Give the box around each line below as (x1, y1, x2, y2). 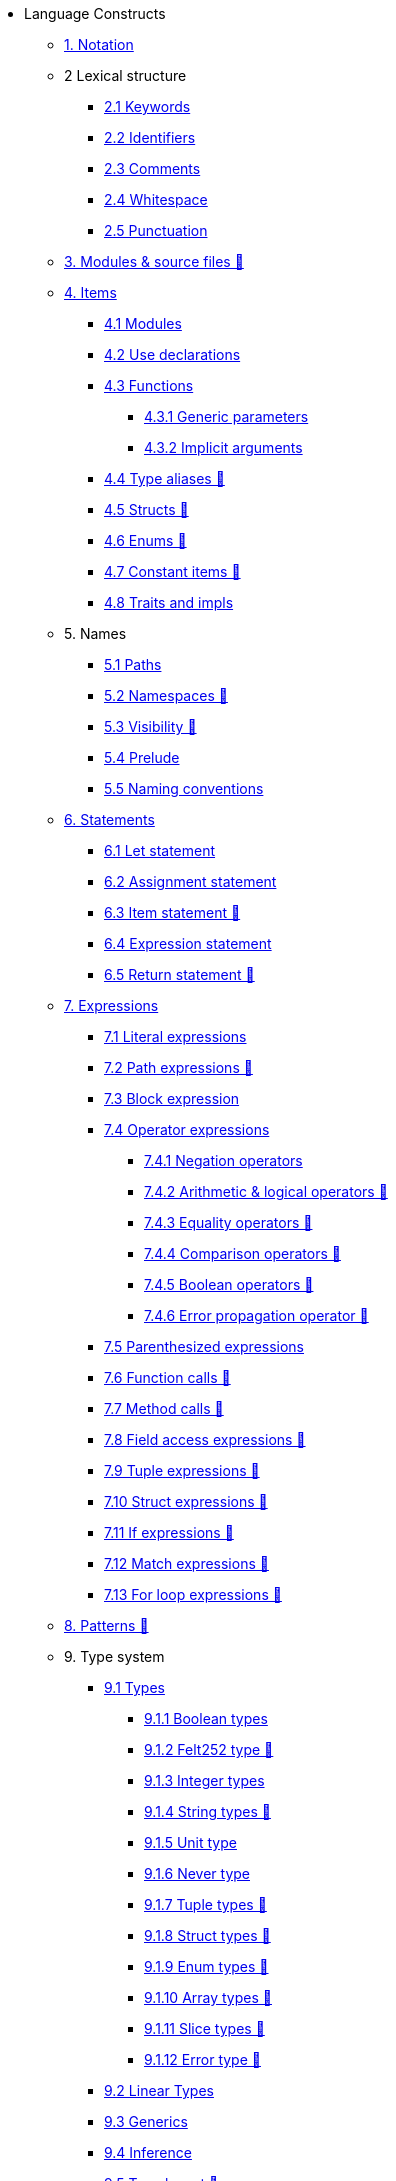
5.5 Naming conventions (104, 780, 264, 797)
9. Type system (64, 1648, 165, 1665)
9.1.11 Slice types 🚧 (144, 2020, 265, 2037)
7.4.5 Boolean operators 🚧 (144, 1276, 314, 1293)
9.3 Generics (104, 2113, 188, 2130)
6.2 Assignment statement (104, 873, 277, 890)
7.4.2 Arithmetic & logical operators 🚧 (144, 1183, 388, 1200)
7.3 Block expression (104, 1090, 240, 1107)
